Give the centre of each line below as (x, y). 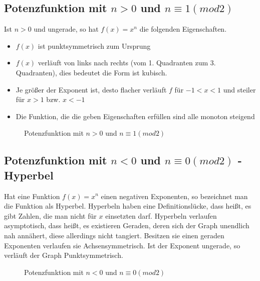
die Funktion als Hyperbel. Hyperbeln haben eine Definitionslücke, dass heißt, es (128, 206)
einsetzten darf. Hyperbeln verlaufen (161, 215)
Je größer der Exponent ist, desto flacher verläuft (91, 89)
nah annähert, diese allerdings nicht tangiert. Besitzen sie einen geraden (114, 235)
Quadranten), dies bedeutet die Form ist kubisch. (91, 72)
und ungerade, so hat (66, 29)
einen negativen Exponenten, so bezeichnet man (174, 196)
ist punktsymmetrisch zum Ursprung (94, 45)
